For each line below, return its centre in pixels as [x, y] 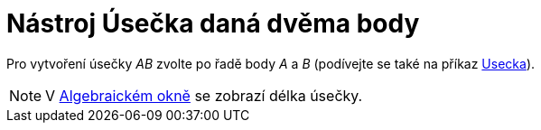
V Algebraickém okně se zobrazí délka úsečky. [204, 95]
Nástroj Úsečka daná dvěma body [213, 23]
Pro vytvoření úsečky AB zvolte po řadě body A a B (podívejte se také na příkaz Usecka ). [271, 63]
